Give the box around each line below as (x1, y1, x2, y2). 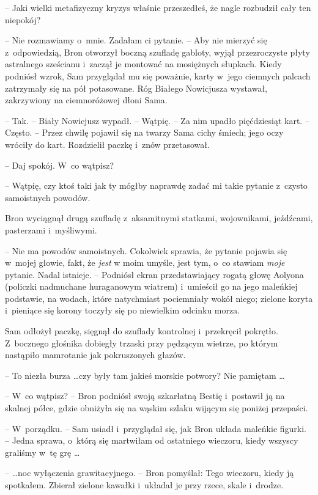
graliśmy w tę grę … (5, 446, 80, 458)
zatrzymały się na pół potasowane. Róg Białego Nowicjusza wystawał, (5, 81, 267, 94)
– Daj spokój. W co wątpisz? (5, 158, 114, 171)
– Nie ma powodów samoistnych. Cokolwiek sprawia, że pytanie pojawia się (5, 244, 287, 257)
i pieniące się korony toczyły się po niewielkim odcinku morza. (5, 304, 240, 317)
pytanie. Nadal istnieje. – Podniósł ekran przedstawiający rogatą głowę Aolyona (5, 268, 304, 280)
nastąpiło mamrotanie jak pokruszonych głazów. (5, 348, 186, 361)
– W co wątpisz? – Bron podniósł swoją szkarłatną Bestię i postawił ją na (5, 389, 285, 402)
